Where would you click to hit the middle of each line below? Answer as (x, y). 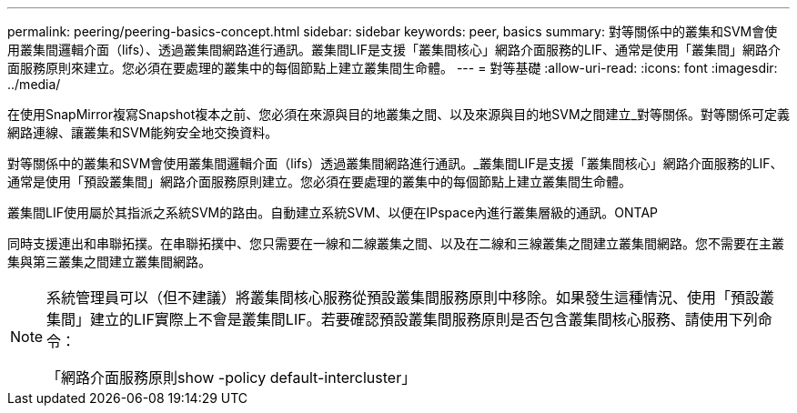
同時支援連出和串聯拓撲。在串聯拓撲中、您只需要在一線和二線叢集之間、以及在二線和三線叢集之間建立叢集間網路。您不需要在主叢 (396, 243)
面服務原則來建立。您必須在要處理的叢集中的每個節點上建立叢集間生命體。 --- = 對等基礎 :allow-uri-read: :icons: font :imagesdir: (393, 68)
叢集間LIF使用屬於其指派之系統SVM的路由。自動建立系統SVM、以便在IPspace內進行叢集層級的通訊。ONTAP (333, 212)
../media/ (34, 84)
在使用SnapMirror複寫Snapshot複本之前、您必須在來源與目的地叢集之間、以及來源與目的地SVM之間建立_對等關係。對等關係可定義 (398, 114)
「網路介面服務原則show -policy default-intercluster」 (232, 378)
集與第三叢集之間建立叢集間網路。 (109, 262)
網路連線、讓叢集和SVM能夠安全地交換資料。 (143, 132)
